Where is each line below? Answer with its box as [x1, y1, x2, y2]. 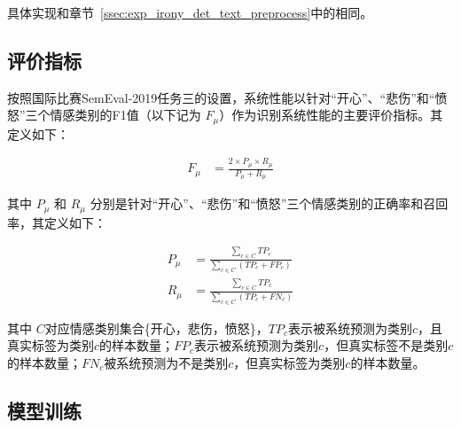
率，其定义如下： [7, 213, 106, 231]
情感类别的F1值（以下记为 [50, 105, 201, 124]
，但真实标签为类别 [233, 353, 346, 371]
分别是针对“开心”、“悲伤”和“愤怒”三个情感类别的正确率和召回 [90, 194, 449, 213]
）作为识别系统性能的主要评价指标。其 [219, 105, 443, 124]
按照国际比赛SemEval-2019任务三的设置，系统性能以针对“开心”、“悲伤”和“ [7, 88, 435, 106]
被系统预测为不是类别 [104, 353, 229, 371]
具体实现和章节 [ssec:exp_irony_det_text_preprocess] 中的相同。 [7, 4, 373, 21]
